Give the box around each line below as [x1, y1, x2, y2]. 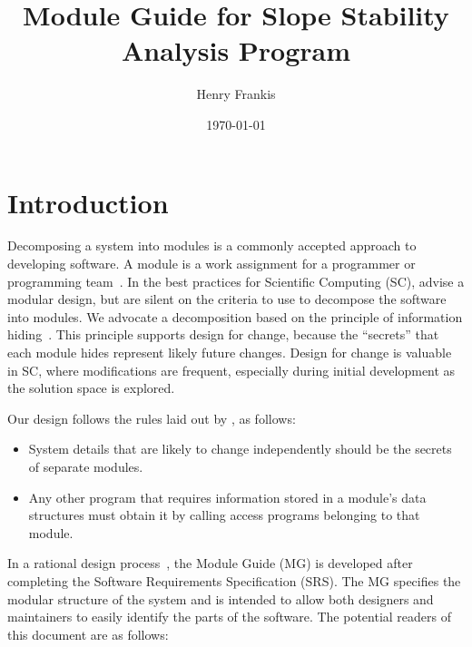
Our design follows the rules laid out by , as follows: [7, 408, 296, 427]
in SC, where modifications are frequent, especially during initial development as [7, 360, 456, 379]
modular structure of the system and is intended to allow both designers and [7, 589, 434, 608]
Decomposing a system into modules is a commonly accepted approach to [7, 236, 417, 255]
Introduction [7, 183, 169, 221]
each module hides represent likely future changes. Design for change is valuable [7, 343, 452, 361]
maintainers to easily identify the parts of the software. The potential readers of [7, 607, 452, 626]
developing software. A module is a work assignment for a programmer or [7, 254, 416, 273]
